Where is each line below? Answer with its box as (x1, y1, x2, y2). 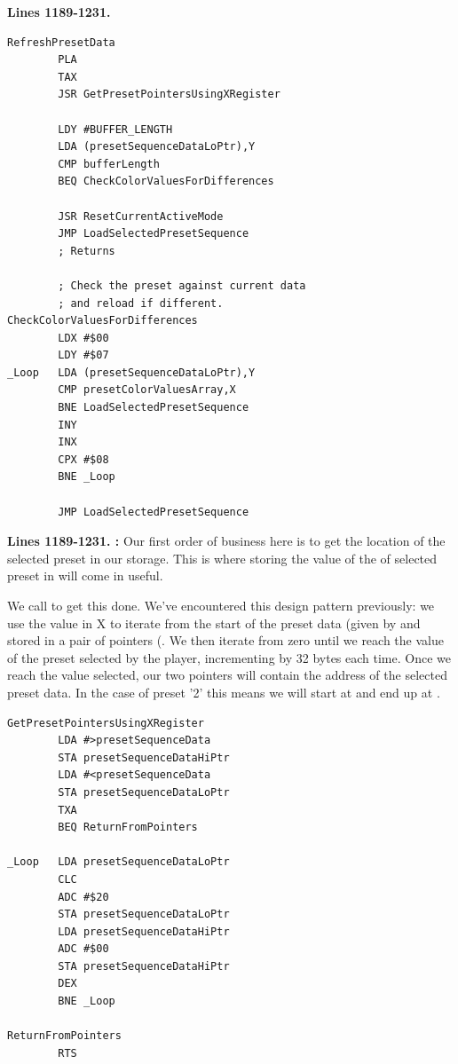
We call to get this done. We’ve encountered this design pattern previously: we (7, 596, 435, 614)
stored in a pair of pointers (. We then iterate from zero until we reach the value (7, 631, 444, 650)
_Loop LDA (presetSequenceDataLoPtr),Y (7, 366, 256, 379)
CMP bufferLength (58, 157, 160, 170)
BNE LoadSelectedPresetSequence (58, 401, 249, 414)
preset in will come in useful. (7, 566, 163, 585)
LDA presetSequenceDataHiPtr (58, 925, 230, 938)
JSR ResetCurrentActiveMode (58, 209, 224, 223)
